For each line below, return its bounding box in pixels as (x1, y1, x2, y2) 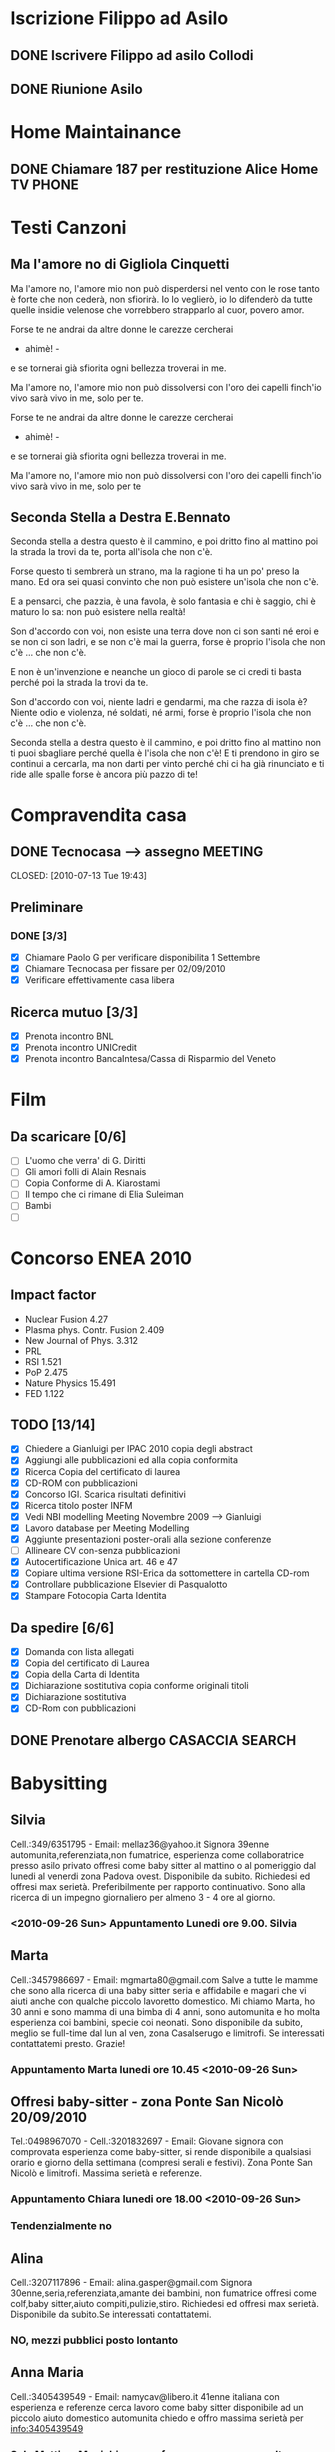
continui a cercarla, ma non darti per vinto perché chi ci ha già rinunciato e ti (10, 758, 325, 770)
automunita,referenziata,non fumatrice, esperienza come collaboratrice (10, 1848, 305, 1861)
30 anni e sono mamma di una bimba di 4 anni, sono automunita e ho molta (10, 2005, 321, 2017)
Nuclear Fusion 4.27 (24, 1313, 108, 1325)
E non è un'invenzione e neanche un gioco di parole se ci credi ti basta (10, 666, 302, 678)
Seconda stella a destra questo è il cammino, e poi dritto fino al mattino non (10, 737, 322, 749)
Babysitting (10, 1772, 108, 1795)
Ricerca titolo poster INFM (24, 1499, 133, 1511)
